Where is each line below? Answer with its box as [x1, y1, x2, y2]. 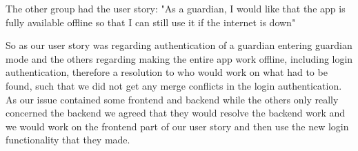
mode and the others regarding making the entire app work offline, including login [6, 51, 353, 66]
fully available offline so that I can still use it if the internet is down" [6, 14, 296, 29]
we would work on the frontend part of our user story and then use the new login [6, 119, 349, 133]
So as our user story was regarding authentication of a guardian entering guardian [6, 38, 352, 52]
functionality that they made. [6, 132, 130, 147]
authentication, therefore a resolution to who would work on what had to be [6, 65, 328, 79]
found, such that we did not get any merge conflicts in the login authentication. [6, 78, 342, 92]
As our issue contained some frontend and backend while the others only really [6, 92, 339, 106]
